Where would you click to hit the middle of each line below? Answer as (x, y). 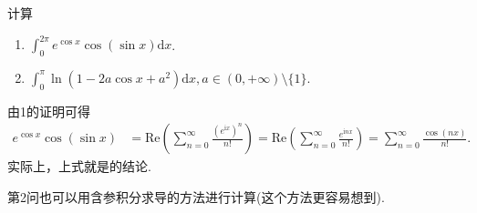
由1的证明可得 (49, 111)
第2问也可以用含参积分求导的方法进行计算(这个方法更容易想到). (196, 196)
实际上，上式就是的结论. (79, 166)
